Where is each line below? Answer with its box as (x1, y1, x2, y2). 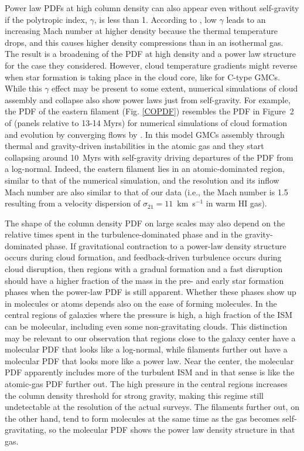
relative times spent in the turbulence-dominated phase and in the (5, 228, 242, 240)
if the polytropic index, (5, 13, 87, 25)
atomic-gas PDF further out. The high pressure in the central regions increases (5, 378, 288, 389)
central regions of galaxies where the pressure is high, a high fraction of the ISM (5, 308, 293, 321)
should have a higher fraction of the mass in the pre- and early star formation (5, 274, 284, 286)
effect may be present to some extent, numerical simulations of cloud (52, 82, 298, 94)
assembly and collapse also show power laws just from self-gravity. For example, (5, 93, 291, 106)
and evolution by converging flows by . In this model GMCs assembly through (5, 128, 285, 140)
